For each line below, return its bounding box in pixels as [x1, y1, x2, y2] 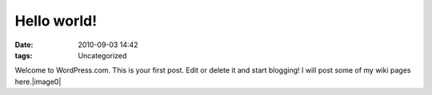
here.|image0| [14, 77, 62, 86]
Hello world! [14, 12, 98, 30]
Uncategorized [78, 50, 127, 60]
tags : [14, 50, 33, 60]
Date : [14, 40, 34, 49]
